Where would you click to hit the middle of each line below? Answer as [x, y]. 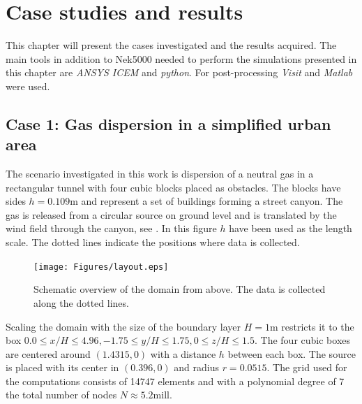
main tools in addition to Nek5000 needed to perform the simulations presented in [181, 58]
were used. [28, 86]
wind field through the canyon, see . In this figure [111, 228]
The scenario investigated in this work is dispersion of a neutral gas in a [160, 174]
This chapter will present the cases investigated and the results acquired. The [171, 45]
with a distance [183, 353]
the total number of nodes [61, 395]
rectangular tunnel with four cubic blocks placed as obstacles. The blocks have [173, 187]
